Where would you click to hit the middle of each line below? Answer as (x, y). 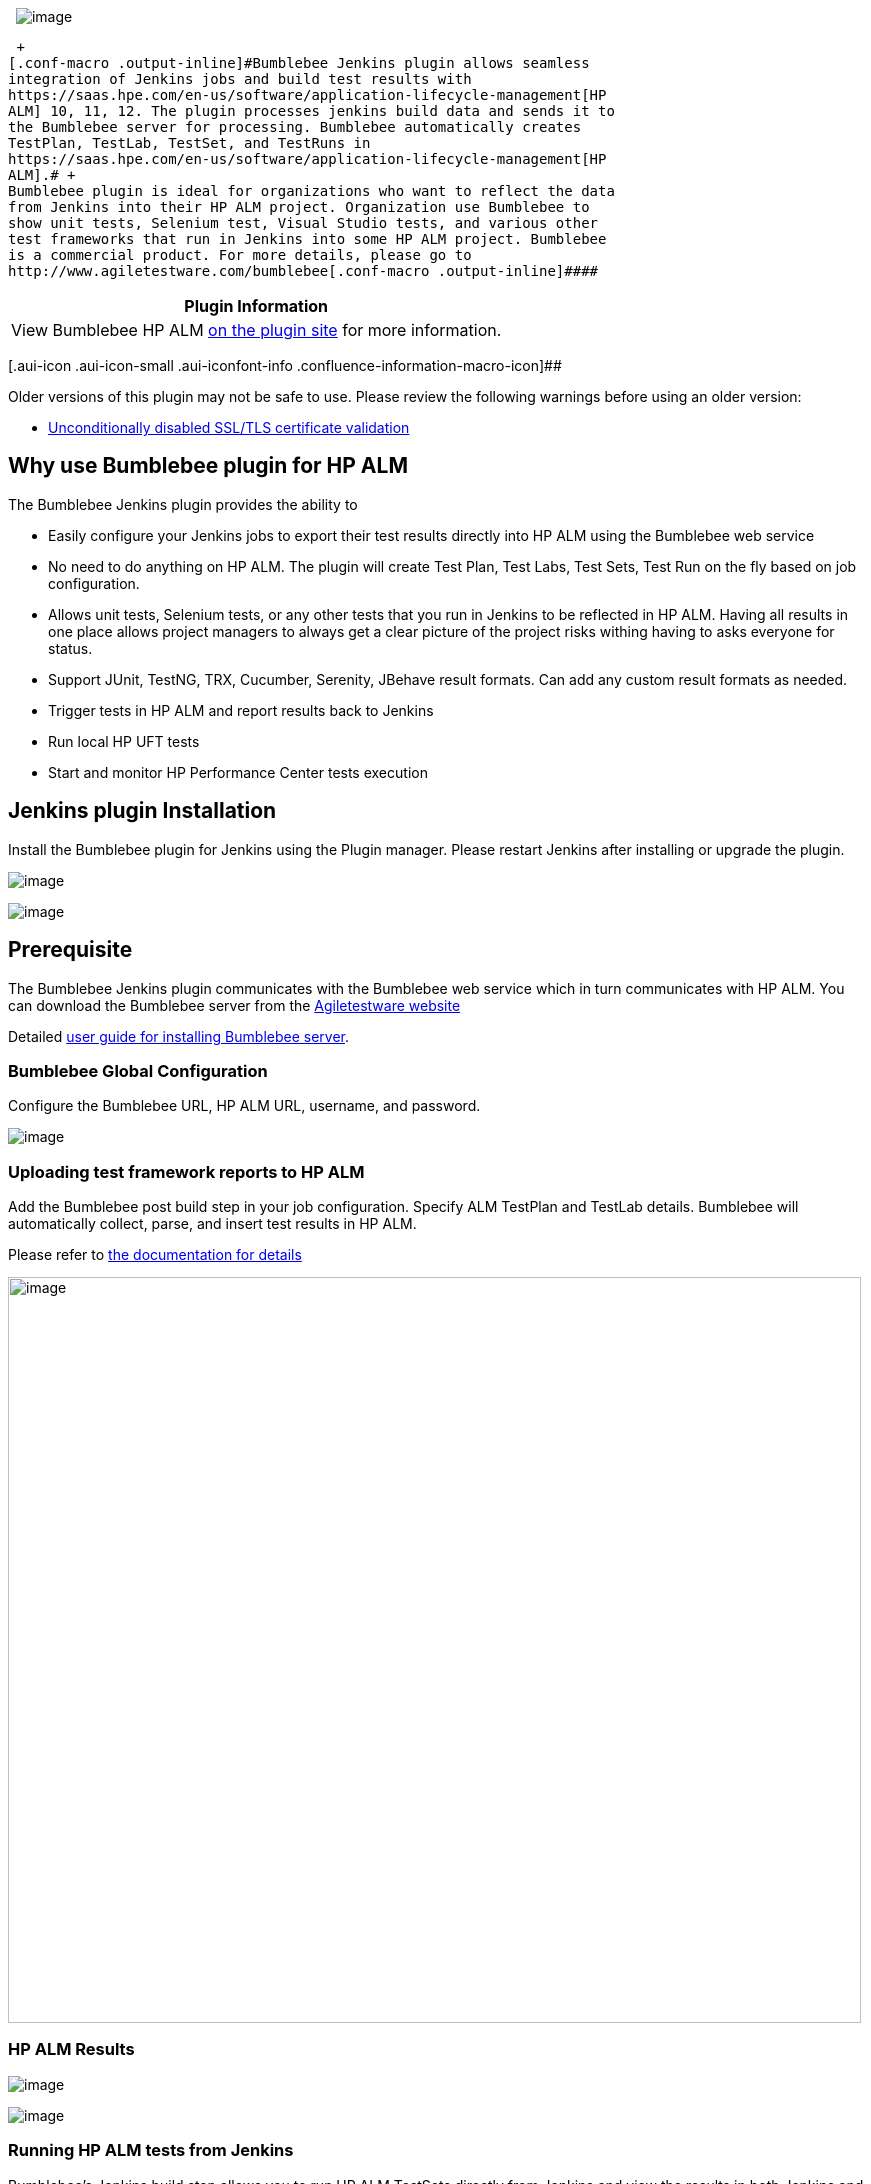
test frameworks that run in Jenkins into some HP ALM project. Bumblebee (307, 239)
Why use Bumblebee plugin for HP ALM (208, 466)
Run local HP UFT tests (124, 741)
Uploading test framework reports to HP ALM (186, 1171)
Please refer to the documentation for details (155, 1255)
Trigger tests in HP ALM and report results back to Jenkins (241, 710)
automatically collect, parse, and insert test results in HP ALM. (212, 1224)
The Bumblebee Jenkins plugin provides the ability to (183, 504)
